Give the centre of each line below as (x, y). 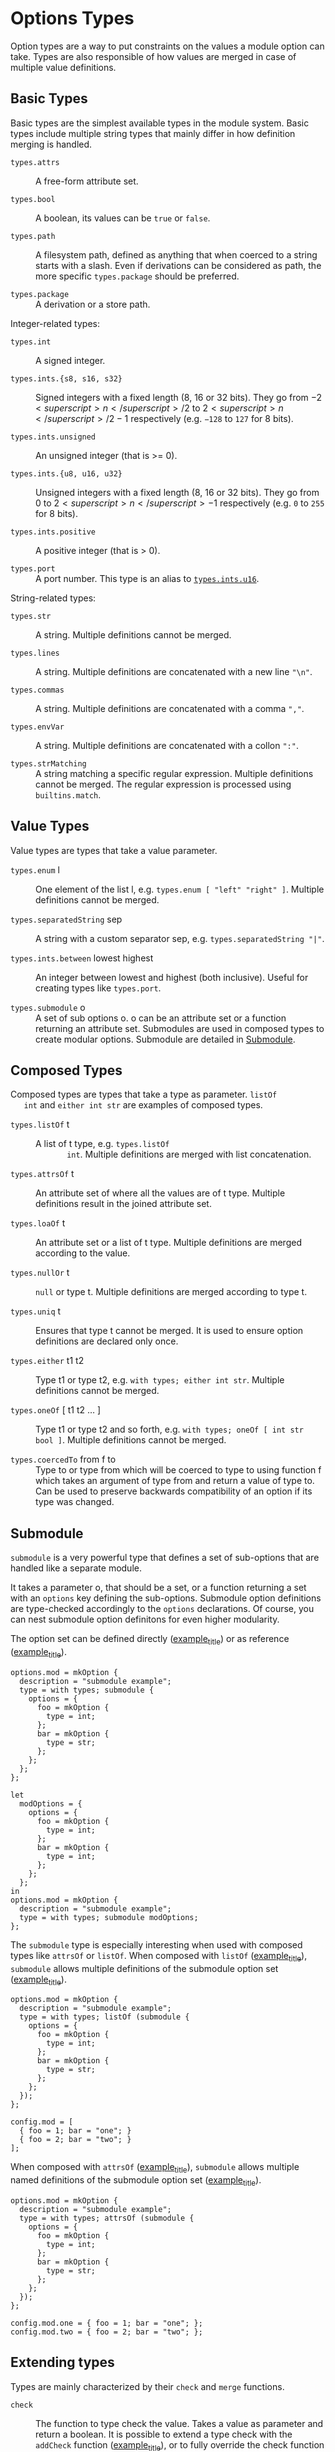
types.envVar (37, 727)
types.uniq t (36, 1311)
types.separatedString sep (66, 919)
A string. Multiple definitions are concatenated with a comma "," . (170, 708)
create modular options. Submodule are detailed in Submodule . (165, 1039)
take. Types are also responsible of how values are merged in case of (153, 56)
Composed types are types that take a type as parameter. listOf (144, 1094)
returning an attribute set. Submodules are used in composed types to (180, 1028)
